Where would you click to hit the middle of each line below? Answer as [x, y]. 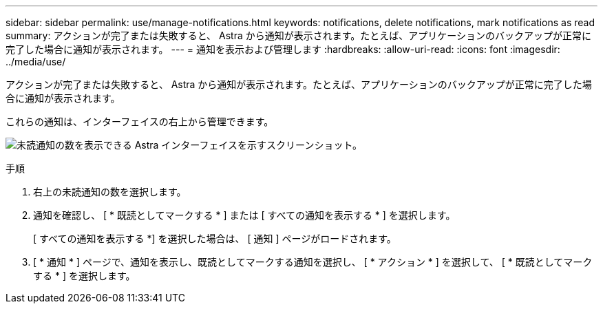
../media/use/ [36, 62]
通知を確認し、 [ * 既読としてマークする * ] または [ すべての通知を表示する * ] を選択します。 [244, 215]
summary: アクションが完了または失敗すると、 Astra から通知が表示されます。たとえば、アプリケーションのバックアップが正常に [299, 35]
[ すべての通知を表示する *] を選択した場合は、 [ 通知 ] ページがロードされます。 [215, 238]
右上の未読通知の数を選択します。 [110, 192]
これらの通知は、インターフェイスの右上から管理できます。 [140, 121]
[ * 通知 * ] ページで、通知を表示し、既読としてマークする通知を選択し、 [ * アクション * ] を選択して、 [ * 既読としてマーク [313, 262]
